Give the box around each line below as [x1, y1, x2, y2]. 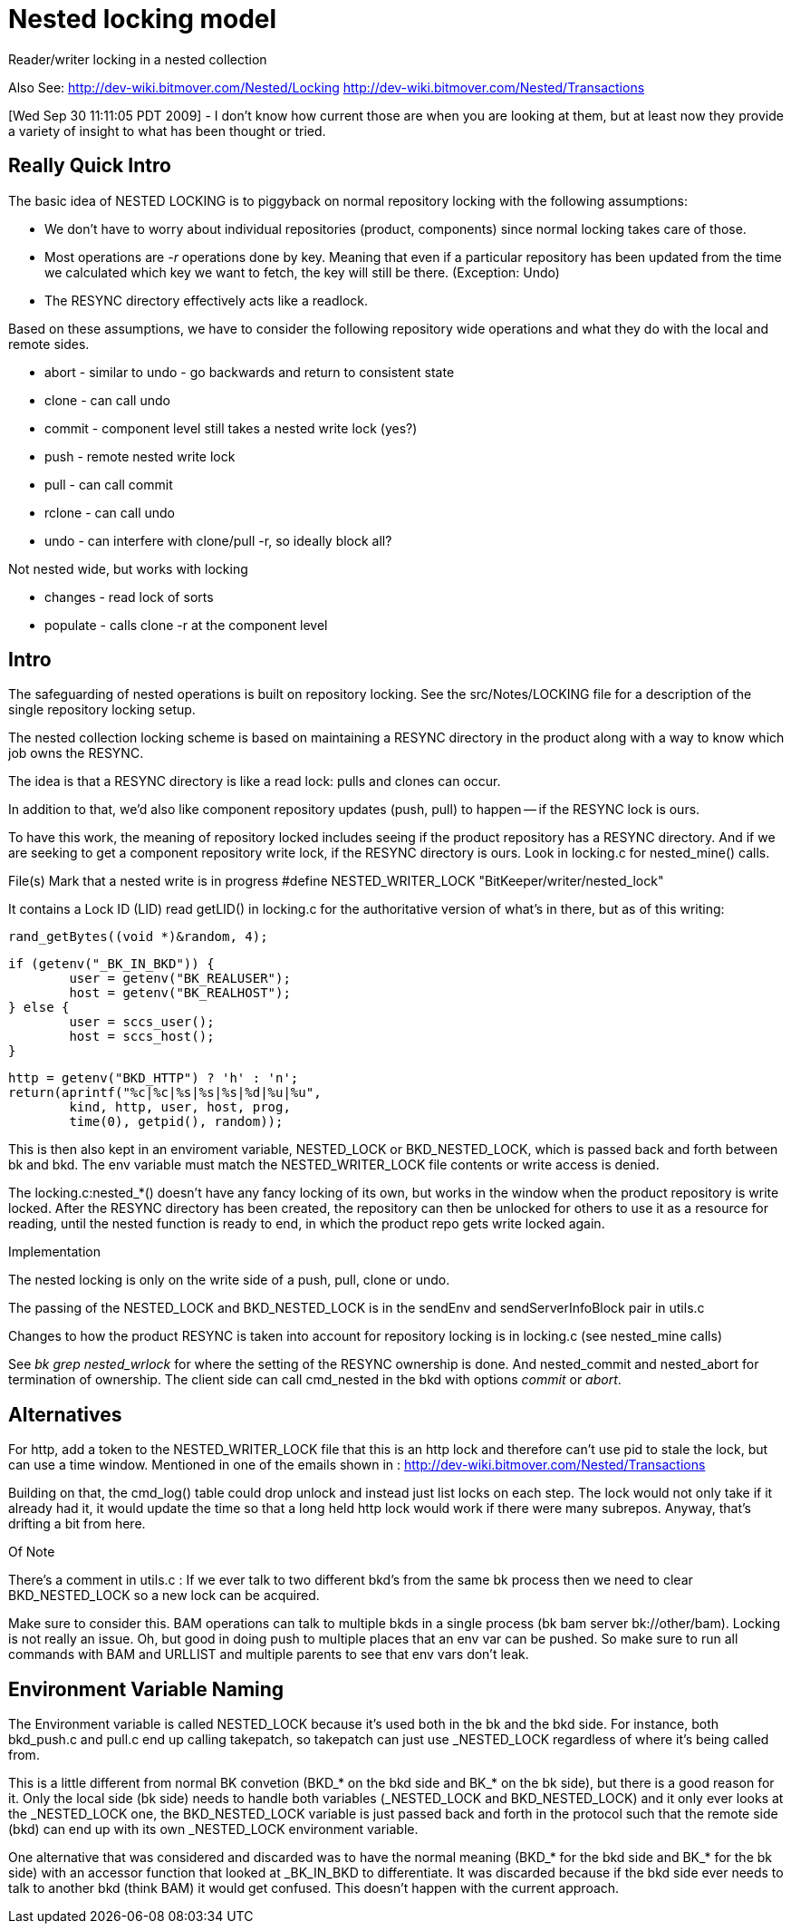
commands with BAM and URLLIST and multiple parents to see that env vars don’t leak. [8, 1646, 529, 1663]
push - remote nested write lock [44, 448, 236, 464]
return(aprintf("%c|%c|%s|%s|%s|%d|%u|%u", [8, 1085, 322, 1101]
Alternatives [8, 1402, 122, 1426]
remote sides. [8, 335, 90, 352]
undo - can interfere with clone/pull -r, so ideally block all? [44, 532, 392, 548]
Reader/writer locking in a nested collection [8, 51, 267, 67]
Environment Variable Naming [8, 1677, 285, 1701]
